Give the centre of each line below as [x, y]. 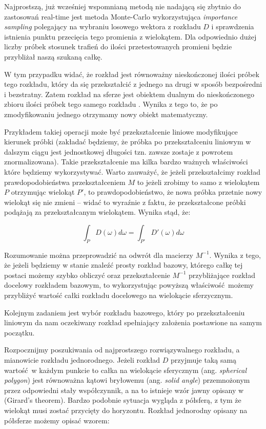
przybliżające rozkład [222, 275]
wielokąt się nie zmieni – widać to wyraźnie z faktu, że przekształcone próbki [125, 202]
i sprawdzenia [233, 26]
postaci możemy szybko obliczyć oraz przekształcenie [87, 275]
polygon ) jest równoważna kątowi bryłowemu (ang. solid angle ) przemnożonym [127, 380]
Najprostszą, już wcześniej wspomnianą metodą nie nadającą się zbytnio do [122, 6]
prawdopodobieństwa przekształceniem [65, 182]
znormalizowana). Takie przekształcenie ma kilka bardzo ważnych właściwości [126, 162]
